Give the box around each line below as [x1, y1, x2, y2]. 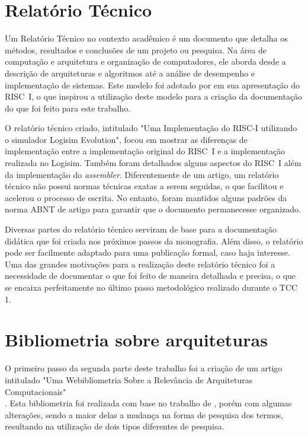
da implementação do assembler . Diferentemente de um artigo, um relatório [5, 168, 279, 180]
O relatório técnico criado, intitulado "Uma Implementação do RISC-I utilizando [5, 122, 297, 134]
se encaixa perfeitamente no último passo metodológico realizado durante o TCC [5, 281, 298, 293]
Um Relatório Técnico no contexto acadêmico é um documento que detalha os [5, 32, 288, 44]
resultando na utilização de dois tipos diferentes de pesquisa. [5, 420, 224, 432]
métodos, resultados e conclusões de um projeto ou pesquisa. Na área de [5, 43, 267, 56]
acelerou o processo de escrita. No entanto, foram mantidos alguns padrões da [5, 191, 287, 203]
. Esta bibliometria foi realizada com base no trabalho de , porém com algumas [5, 397, 292, 409]
